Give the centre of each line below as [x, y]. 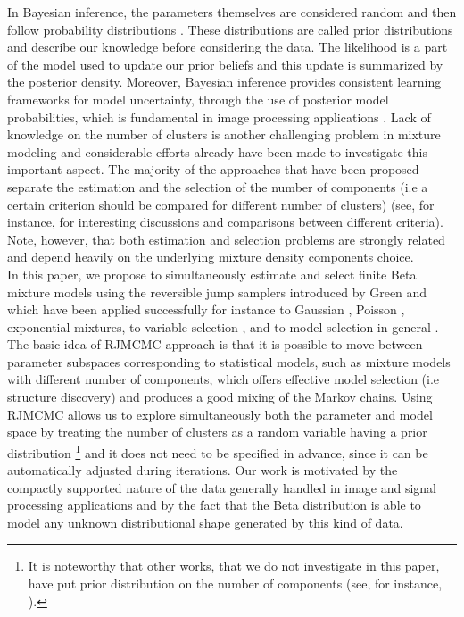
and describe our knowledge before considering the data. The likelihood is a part [228, 47]
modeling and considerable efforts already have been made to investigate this [217, 151]
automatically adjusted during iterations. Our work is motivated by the [203, 470]
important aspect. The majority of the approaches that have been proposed [213, 169]
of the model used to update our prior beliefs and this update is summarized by [225, 64]
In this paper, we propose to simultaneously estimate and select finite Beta [212, 274]
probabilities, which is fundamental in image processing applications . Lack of [219, 117]
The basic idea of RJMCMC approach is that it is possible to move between [215, 344]
